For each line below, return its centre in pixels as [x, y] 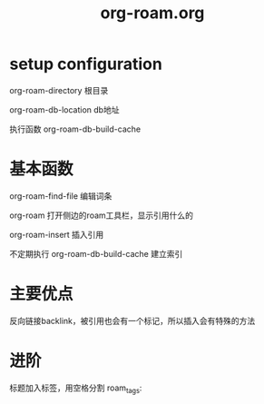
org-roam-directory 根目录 [59, 90]
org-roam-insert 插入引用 [57, 234]
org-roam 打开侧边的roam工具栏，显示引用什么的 [101, 215]
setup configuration [86, 64]
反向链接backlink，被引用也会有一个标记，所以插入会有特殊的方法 [132, 320]
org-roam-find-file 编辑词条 [61, 196]
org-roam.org [152, 13]
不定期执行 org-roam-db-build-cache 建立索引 [96, 253]
